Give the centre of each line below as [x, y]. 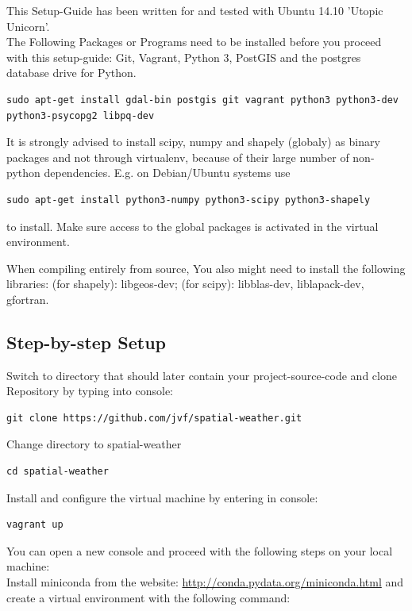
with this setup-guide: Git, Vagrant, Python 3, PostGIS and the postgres [184, 57]
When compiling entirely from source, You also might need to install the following [206, 268]
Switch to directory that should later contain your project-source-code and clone [202, 375]
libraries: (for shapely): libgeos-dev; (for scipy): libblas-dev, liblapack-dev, [185, 284]
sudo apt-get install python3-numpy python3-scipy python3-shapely [189, 200]
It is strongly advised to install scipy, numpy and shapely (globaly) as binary [193, 142]
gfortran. [28, 299]
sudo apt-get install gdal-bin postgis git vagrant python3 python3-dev [202, 100]
